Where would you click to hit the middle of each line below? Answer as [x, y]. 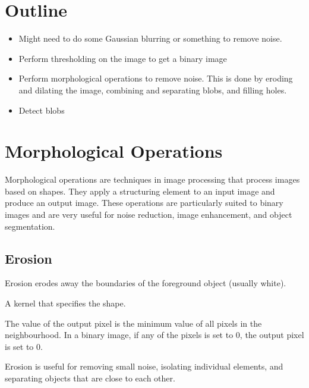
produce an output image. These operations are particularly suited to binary [144, 203]
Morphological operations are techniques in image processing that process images [152, 179]
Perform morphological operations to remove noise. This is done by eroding [156, 78]
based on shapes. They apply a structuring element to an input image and [140, 191]
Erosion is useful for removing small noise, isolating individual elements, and [144, 366]
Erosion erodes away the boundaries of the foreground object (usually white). [146, 283]
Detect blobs [42, 110]
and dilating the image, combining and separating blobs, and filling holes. [153, 90]
